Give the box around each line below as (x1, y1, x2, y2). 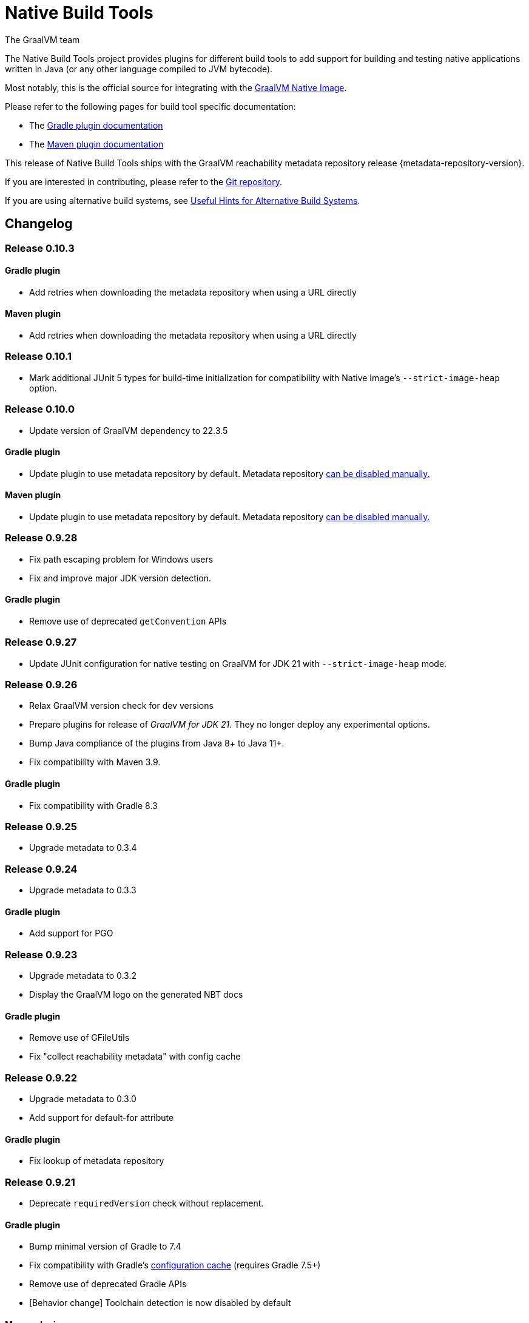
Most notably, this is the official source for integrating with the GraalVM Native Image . (5, 82, 347, 93)
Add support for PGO (29, 928, 113, 939)
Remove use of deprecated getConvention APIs (29, 615, 227, 626)
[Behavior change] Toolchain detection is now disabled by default (29, 1298, 291, 1308)
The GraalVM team (5, 34, 80, 45)
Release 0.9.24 (5, 862, 78, 875)
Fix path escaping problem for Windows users (29, 553, 214, 564)
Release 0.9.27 (5, 636, 77, 649)
